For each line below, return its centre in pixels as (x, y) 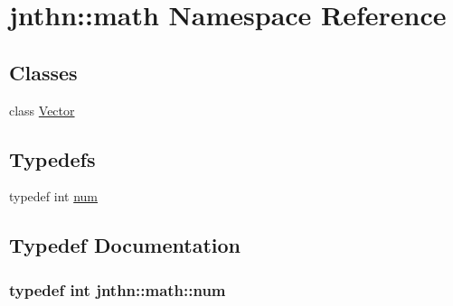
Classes (43, 72)
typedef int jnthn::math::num (118, 289)
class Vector (42, 110)
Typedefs (52, 158)
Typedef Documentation (125, 245)
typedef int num (54, 196)
